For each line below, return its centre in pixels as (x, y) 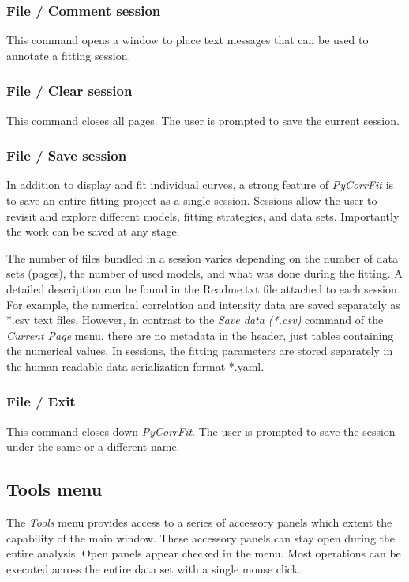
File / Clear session (69, 91)
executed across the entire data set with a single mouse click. (154, 568)
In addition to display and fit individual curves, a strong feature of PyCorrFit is (200, 185)
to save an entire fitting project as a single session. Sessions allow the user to (192, 200)
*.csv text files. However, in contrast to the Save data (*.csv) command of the (195, 320)
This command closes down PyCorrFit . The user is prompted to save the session (201, 431)
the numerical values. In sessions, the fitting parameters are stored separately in (200, 351)
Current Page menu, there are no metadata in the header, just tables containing (200, 335)
